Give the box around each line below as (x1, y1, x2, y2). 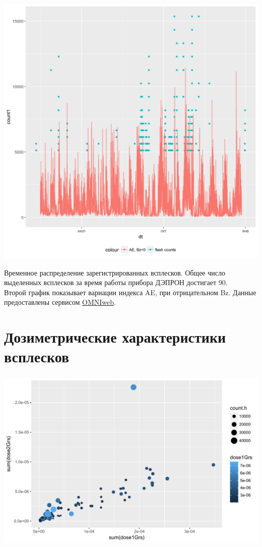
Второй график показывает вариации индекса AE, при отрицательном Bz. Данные (4, 287, 256, 297)
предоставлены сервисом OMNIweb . (4, 297, 116, 307)
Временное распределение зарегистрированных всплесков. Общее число (4, 267, 225, 278)
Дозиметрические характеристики (4, 326, 226, 347)
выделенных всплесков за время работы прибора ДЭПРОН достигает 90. (4, 277, 228, 288)
